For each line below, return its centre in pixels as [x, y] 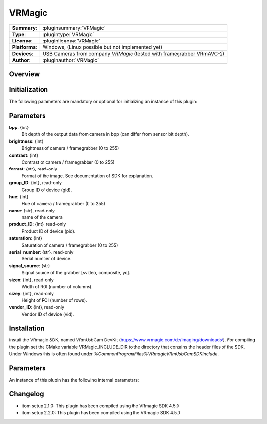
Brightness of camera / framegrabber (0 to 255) [70, 148]
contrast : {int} [24, 155]
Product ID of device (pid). [48, 231]
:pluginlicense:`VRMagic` [72, 41]
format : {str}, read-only [33, 169]
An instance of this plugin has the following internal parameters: [74, 380]
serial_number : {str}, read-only [41, 252]
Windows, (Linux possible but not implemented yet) [103, 47]
